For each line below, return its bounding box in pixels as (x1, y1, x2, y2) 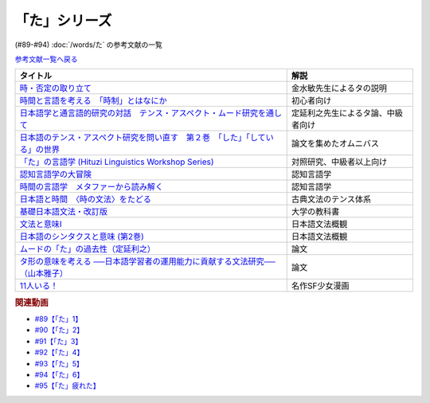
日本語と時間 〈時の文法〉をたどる (19, 194, 151, 205)
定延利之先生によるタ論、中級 (291, 108, 404, 119)
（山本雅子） (19, 268, 68, 279)
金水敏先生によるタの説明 (291, 83, 388, 94)
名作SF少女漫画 (291, 280, 350, 291)
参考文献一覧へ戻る (14, 54, 78, 64)
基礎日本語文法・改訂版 (19, 206, 107, 217)
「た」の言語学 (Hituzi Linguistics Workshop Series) (19, 156, 214, 167)
